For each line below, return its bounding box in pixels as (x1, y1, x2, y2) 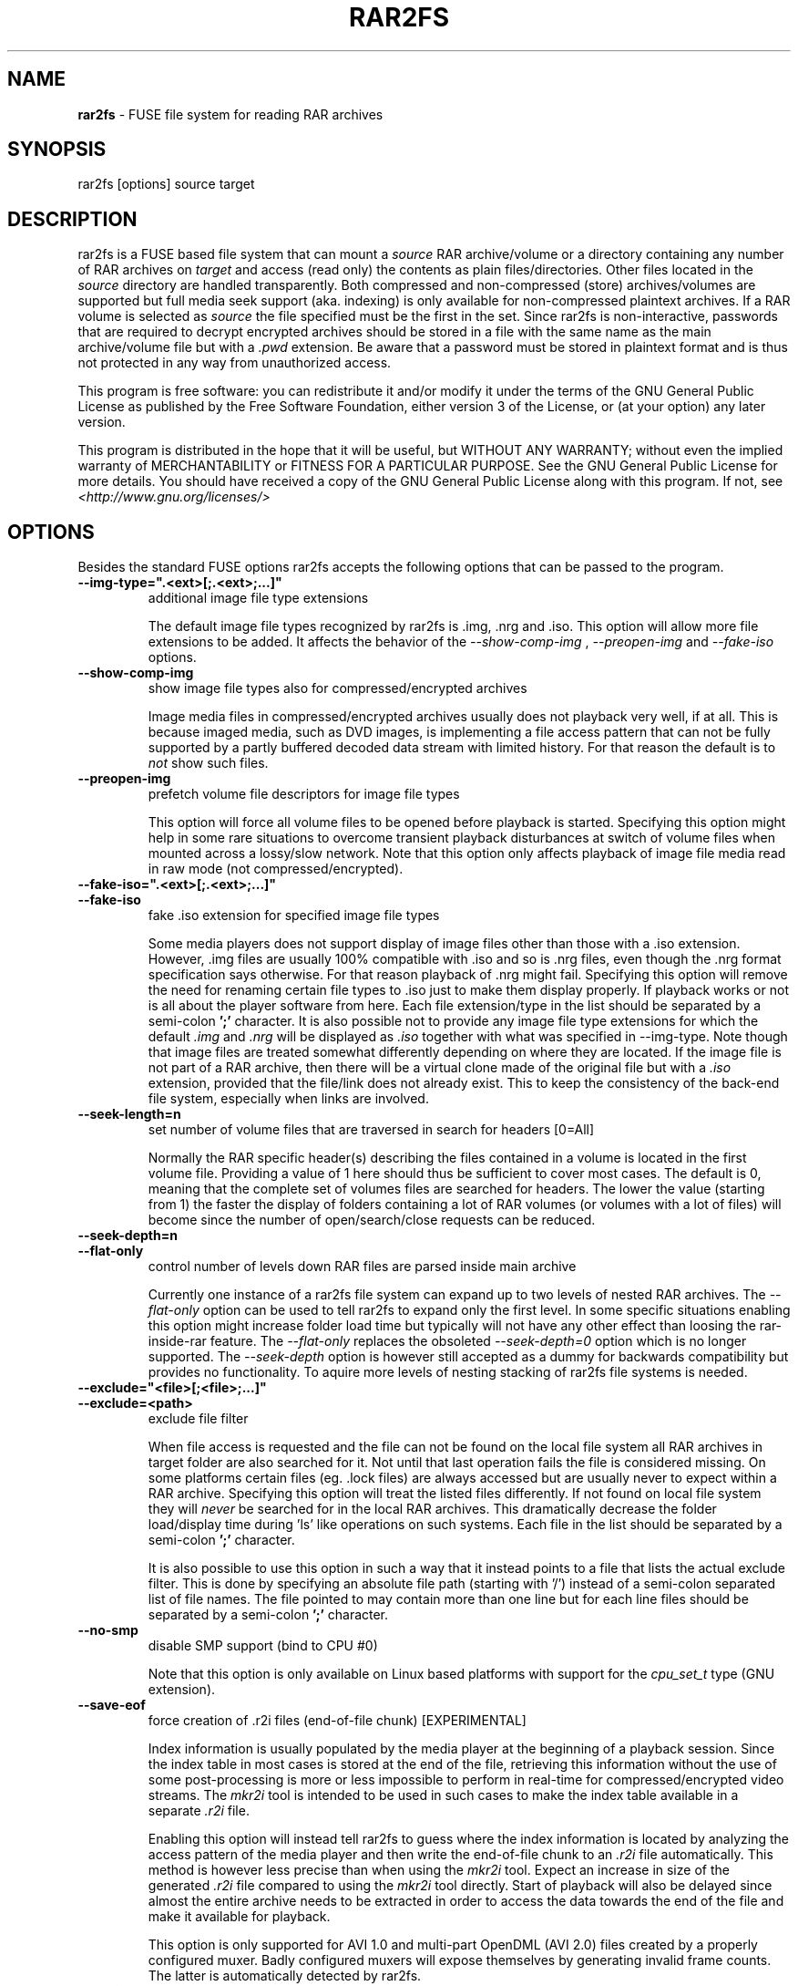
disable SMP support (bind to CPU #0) (148, 1638, 378, 1654)
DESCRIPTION (7, 207, 138, 231)
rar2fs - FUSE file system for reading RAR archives (77, 106, 384, 122)
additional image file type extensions (148, 590, 369, 606)
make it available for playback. (148, 1908, 331, 1925)
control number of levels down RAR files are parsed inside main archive (148, 1258, 577, 1275)
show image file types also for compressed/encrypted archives (148, 680, 527, 697)
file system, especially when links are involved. (148, 1091, 429, 1107)
